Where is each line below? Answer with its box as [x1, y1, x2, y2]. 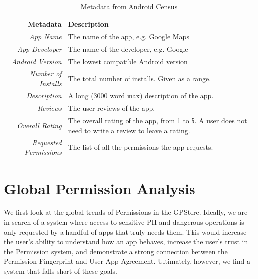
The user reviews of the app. [68, 103, 155, 113]
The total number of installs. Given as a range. [68, 73, 211, 83]
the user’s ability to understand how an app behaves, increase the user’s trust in [4, 236, 248, 247]
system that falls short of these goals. [4, 265, 117, 276]
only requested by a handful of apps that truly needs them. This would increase [4, 226, 247, 237]
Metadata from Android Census [80, 1, 178, 11]
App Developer [17, 44, 62, 54]
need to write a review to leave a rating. [68, 125, 190, 135]
